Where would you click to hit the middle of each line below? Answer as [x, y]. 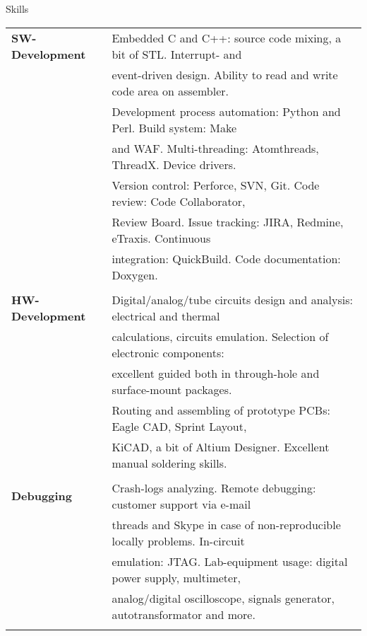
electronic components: [168, 352]
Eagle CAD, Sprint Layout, [179, 426]
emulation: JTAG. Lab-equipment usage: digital [230, 561]
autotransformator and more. [183, 614]
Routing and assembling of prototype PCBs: [221, 410]
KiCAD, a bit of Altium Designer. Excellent [221, 446]
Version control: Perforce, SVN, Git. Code [216, 185]
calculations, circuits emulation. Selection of [220, 336]
